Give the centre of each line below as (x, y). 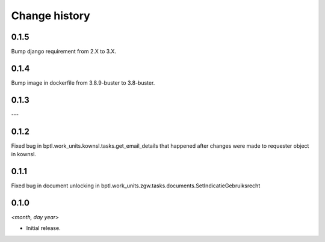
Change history (51, 16)
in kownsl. (23, 154)
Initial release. (43, 228)
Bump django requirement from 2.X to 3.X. (64, 52)
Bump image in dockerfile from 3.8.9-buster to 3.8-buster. (83, 83)
